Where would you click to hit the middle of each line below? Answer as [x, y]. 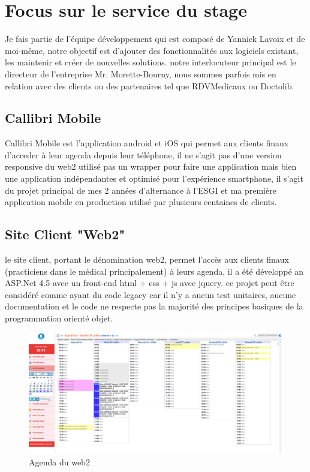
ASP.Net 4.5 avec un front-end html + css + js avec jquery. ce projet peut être [150, 283]
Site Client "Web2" [65, 234]
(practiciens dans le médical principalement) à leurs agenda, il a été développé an [154, 271]
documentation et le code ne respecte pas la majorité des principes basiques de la [154, 306]
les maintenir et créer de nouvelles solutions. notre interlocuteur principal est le [151, 62]
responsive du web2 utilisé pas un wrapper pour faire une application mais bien [151, 166]
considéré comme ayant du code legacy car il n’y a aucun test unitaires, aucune [151, 294]
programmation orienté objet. [59, 318]
